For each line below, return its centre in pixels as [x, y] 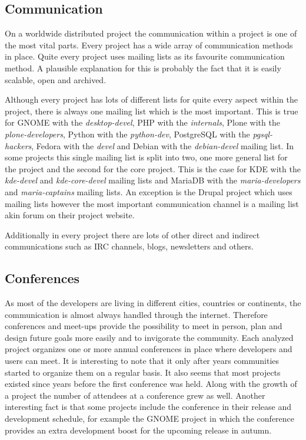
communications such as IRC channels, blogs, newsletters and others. [129, 246]
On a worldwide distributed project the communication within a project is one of [151, 33]
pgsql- [263, 134]
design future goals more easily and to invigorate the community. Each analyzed [149, 337]
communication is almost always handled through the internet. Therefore [136, 314]
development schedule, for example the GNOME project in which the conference [150, 418]
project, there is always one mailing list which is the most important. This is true [152, 111]
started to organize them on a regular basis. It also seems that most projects [143, 372]
